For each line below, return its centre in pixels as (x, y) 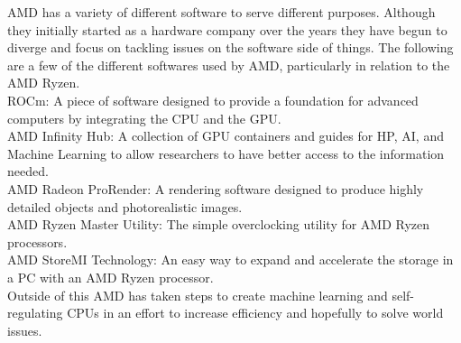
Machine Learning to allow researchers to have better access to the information (226, 153)
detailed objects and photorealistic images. (125, 206)
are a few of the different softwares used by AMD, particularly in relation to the (229, 65)
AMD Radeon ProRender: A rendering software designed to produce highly (216, 188)
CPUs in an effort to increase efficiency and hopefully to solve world (255, 313)
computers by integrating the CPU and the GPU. (144, 118)
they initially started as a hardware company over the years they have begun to (227, 29)
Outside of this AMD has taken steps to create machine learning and (198, 295)
